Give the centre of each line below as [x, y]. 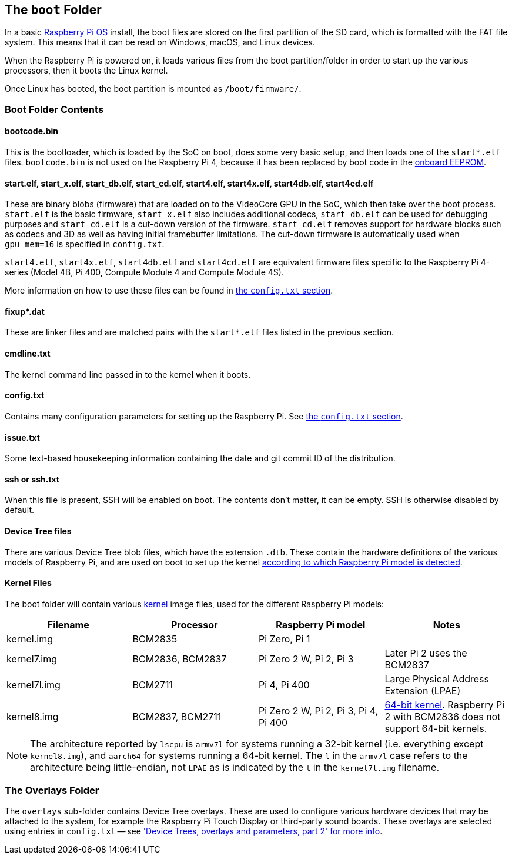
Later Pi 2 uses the [426, 653]
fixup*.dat [25, 311]
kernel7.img [32, 659]
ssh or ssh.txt [32, 479]
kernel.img [30, 639]
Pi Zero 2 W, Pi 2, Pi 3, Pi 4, [319, 710]
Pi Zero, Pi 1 [285, 639]
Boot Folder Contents [54, 109]
